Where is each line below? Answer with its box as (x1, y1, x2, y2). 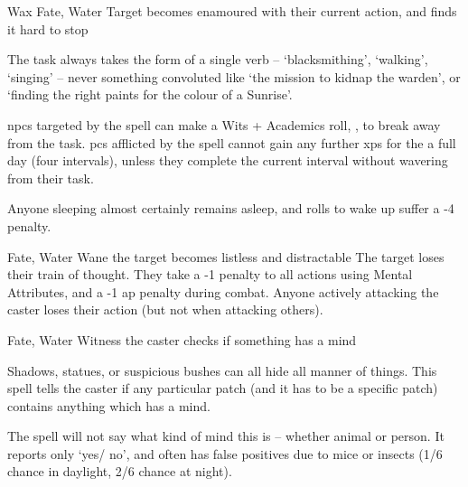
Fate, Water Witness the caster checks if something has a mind (7, 330, 357, 349)
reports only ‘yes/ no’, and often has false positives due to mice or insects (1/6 (7, 444, 443, 463)
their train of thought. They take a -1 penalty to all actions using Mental (7, 265, 413, 284)
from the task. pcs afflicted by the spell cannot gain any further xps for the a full (7, 133, 456, 152)
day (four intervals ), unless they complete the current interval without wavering (7, 151, 448, 170)
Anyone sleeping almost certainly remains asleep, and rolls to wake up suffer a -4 (7, 199, 454, 218)
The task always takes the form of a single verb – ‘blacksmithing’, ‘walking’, (7, 50, 428, 69)
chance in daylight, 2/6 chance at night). (7, 462, 232, 481)
